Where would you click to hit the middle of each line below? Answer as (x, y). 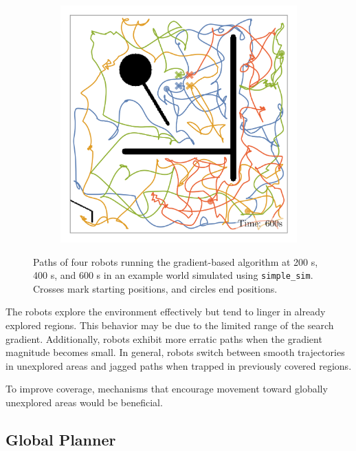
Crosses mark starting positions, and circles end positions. (155, 288)
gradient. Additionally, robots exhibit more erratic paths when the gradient (164, 338)
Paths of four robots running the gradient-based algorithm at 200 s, (176, 261)
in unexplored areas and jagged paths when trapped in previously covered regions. (179, 365)
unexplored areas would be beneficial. (84, 402)
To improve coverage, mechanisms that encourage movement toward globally (167, 389)
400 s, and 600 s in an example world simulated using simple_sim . (173, 275)
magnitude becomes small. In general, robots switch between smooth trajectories (175, 352)
